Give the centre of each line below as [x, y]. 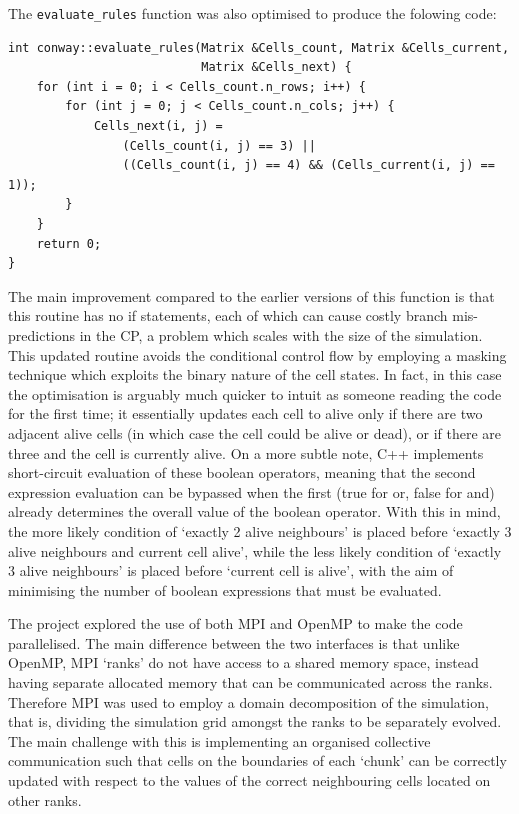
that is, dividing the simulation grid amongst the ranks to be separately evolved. [255, 721]
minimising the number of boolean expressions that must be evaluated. [225, 589]
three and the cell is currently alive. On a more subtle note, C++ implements [246, 452]
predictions [42, 334]
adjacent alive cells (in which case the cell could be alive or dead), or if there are [254, 432]
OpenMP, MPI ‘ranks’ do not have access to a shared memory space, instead [243, 662]
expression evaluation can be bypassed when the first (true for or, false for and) [251, 491]
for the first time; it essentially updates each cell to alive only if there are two [245, 413]
